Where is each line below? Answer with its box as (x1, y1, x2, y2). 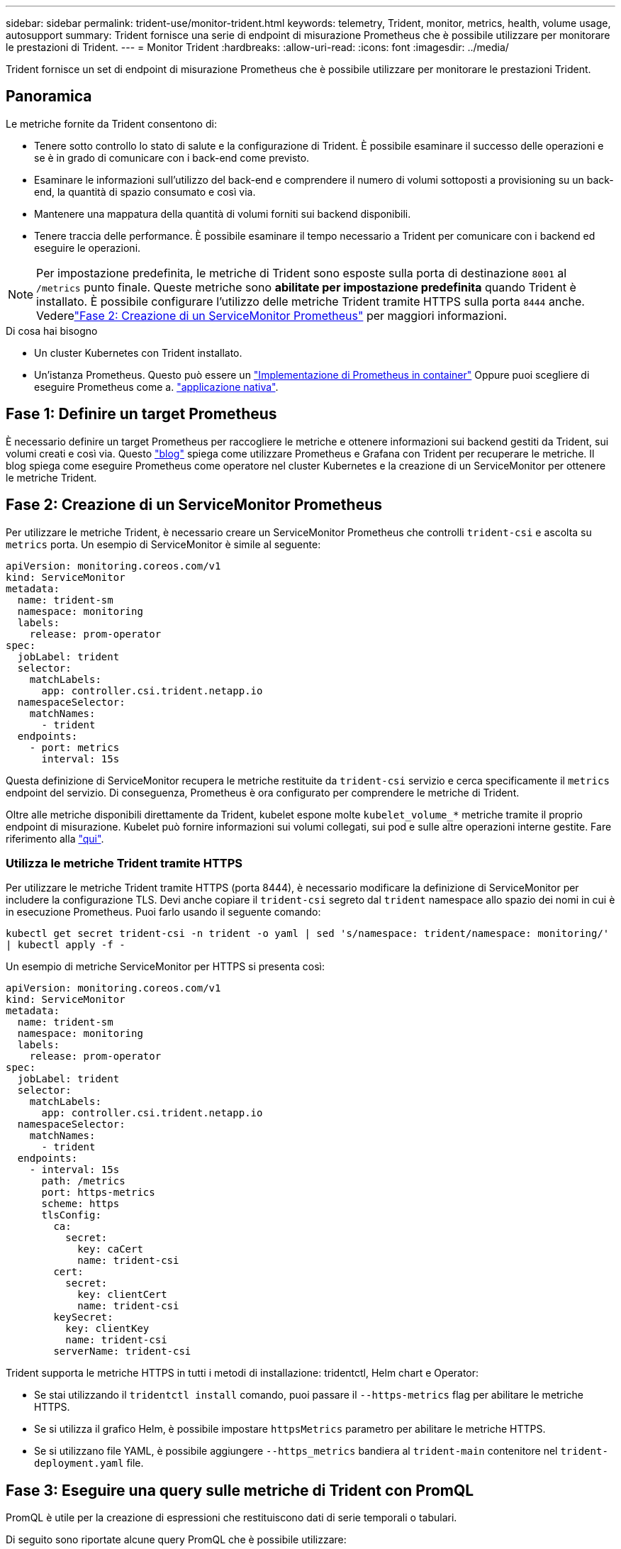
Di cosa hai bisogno (6, 324, 98, 337)
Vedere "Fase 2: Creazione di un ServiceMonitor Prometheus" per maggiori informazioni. (36, 308, 508, 323)
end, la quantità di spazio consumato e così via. (34, 185, 256, 198)
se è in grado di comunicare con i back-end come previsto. (34, 151, 310, 164)
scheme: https (41, 1198, 120, 1210)
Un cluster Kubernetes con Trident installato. (34, 346, 242, 359)
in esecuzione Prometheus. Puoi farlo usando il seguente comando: (6, 906, 321, 918)
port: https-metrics (41, 1187, 155, 1199)
